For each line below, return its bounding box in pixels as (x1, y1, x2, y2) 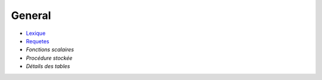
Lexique (26, 30, 46, 37)
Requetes (26, 37, 49, 44)
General (11, 9, 51, 22)
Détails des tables (26, 63, 70, 70)
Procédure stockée (26, 54, 73, 62)
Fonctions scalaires (26, 46, 75, 53)
